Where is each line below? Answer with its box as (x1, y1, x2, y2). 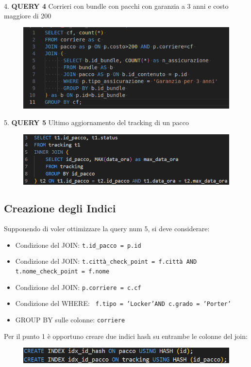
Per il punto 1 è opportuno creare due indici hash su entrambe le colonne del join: (4, 331, 248, 341)
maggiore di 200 (4, 10, 51, 20)
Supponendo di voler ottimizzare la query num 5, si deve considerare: (4, 223, 210, 234)
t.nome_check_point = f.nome (15, 268, 110, 275)
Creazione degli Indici (4, 201, 116, 216)
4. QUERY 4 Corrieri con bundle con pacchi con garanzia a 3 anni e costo (4, 1, 229, 11)
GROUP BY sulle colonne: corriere (15, 315, 125, 325)
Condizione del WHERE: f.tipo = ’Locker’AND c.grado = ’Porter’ (15, 298, 231, 308)
